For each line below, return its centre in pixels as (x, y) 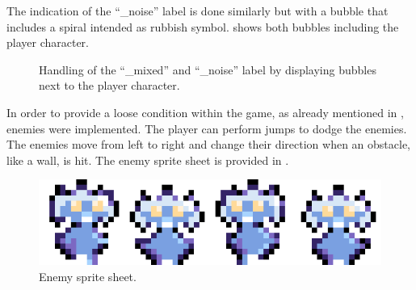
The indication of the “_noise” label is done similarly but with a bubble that (197, 11)
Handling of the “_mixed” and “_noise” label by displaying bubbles (208, 69)
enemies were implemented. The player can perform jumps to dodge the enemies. (207, 128)
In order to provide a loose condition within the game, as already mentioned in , (205, 112)
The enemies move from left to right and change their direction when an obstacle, (208, 144)
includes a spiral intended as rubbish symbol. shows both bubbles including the (203, 26)
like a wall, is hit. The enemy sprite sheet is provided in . (148, 160)
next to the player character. (109, 85)
